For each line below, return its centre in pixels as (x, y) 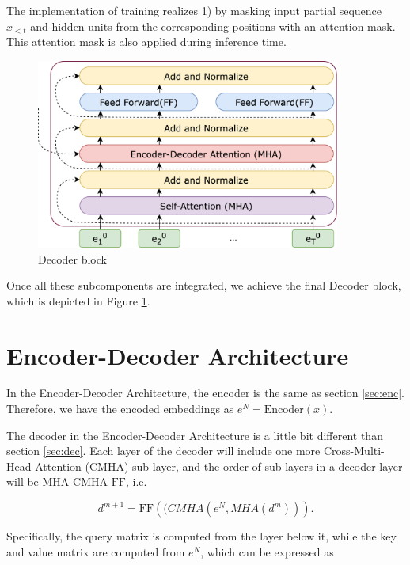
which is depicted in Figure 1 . (78, 300)
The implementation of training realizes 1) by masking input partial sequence (194, 10)
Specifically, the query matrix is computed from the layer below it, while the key (201, 536)
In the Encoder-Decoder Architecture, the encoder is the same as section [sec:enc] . (205, 393)
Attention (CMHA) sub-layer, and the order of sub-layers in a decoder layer (219, 466)
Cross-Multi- (354, 451)
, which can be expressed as (267, 551)
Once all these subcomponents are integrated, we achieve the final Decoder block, (204, 285)
